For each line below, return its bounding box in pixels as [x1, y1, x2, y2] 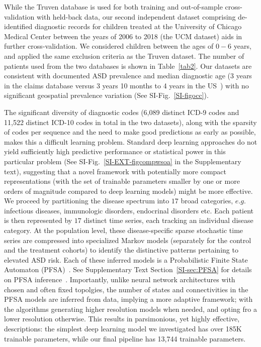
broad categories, [181, 195, 233, 206]
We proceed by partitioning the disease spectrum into [4, 195, 169, 206]
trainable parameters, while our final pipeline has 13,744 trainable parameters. [4, 333, 246, 343]
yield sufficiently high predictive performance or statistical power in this [4, 146, 226, 157]
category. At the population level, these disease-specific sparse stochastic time [4, 225, 243, 236]
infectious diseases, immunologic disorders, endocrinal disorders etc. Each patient [4, 205, 254, 215]
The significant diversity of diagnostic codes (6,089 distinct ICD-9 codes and [4, 106, 239, 117]
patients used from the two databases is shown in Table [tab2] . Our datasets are [4, 60, 252, 71]
